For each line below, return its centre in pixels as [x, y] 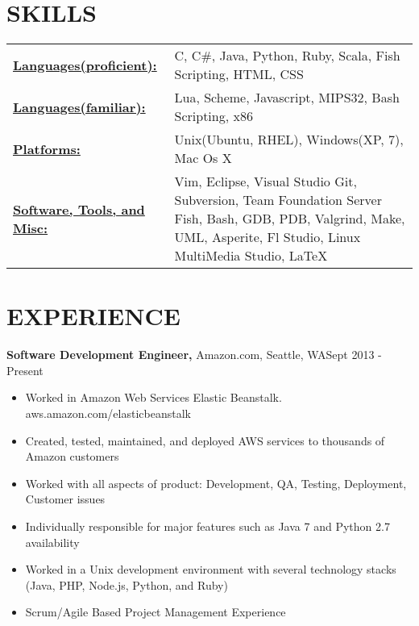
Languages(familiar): [79, 106]
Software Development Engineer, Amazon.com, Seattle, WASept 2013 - [194, 355]
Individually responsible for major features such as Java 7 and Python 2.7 [207, 526]
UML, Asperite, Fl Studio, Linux [268, 237]
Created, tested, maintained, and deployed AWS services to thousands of [205, 440]
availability [52, 542]
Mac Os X [203, 158]
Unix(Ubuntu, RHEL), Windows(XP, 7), [289, 140]
